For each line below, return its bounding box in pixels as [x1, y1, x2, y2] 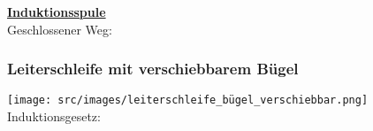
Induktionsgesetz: [7, 107, 101, 126]
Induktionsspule [7, 3, 106, 20]
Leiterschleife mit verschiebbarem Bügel [7, 58, 299, 80]
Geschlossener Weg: [7, 19, 112, 38]
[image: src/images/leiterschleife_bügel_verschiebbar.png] [7, 94, 369, 107]
